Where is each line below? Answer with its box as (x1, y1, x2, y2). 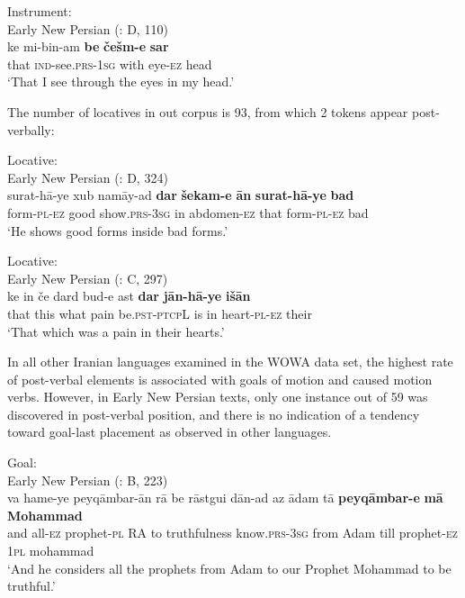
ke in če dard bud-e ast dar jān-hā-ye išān (7, 286, 251, 305)
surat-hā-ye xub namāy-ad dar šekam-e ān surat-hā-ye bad (7, 186, 354, 204)
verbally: (7, 120, 55, 139)
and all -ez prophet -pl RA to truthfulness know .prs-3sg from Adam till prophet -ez (7, 523, 458, 542)
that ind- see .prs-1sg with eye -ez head (7, 54, 212, 73)
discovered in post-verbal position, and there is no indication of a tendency (7, 404, 420, 423)
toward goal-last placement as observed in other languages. (7, 422, 332, 441)
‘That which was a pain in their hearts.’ (7, 322, 225, 340)
